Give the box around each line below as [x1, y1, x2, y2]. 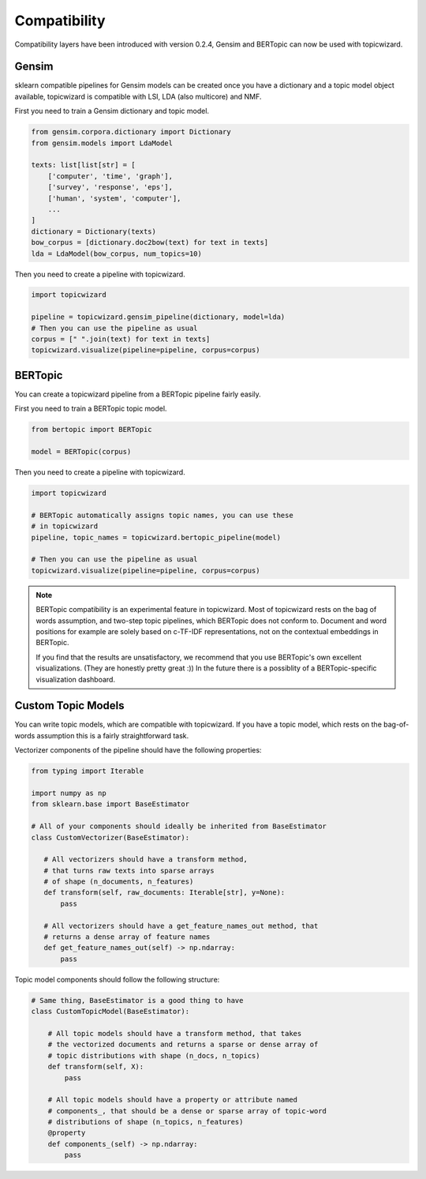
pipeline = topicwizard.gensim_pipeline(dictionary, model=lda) [31, 313, 286, 321]
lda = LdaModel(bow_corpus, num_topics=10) [31, 249, 203, 258]
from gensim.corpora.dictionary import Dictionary [31, 127, 232, 137]
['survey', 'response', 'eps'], [47, 182, 174, 192]
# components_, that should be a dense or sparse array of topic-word [47, 1106, 327, 1115]
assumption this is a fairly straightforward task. [36, 730, 189, 740]
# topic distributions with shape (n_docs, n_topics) [47, 1051, 260, 1060]
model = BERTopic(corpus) [31, 447, 132, 456]
